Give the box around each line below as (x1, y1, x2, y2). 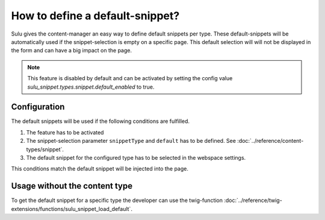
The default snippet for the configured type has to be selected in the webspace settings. (26, 154, 246, 161)
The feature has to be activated (26, 128, 104, 136)
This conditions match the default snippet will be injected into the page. (11, 165, 189, 172)
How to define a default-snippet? (11, 9, 180, 22)
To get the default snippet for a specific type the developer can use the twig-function (11, 196, 223, 204)
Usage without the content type (11, 181, 132, 191)
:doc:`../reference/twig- (223, 196, 282, 204)
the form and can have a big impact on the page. (11, 47, 132, 54)
